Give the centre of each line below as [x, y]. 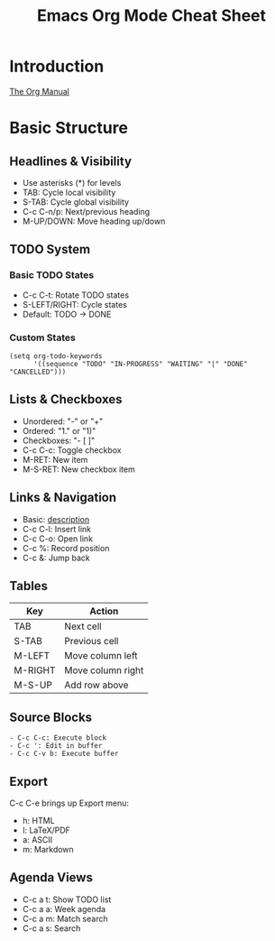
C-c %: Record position [66, 548]
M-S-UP [33, 685]
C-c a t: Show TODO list [67, 899]
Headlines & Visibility [71, 161]
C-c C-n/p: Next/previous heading [86, 211]
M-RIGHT [35, 670]
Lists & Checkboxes [66, 399]
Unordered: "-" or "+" [63, 421]
